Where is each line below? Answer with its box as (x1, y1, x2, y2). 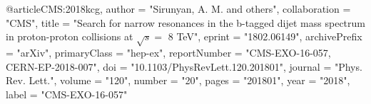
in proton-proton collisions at (6, 29, 133, 44)
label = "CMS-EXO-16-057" (6, 86, 128, 101)
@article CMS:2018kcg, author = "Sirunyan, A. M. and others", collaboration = (6, 1, 351, 16)
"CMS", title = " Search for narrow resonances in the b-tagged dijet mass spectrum (6, 15, 365, 30)
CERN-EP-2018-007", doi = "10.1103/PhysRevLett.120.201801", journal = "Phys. (6, 59, 362, 74)
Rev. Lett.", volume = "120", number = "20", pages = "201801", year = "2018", (6, 73, 350, 88)
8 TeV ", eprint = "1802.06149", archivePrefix (168, 29, 362, 44)
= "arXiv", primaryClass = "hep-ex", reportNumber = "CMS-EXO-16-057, (6, 45, 331, 59)
